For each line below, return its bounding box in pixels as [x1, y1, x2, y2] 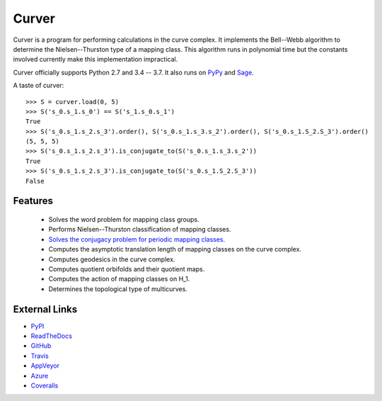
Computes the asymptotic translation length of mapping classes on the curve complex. [48, 245, 302, 254]
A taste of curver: [13, 81, 64, 90]
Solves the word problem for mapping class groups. [48, 215, 199, 224]
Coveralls [30, 381, 59, 390]
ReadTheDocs [30, 332, 72, 340]
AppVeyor [30, 361, 60, 370]
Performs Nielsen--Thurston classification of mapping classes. [48, 225, 231, 234]
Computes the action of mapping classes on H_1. [48, 275, 190, 283]
